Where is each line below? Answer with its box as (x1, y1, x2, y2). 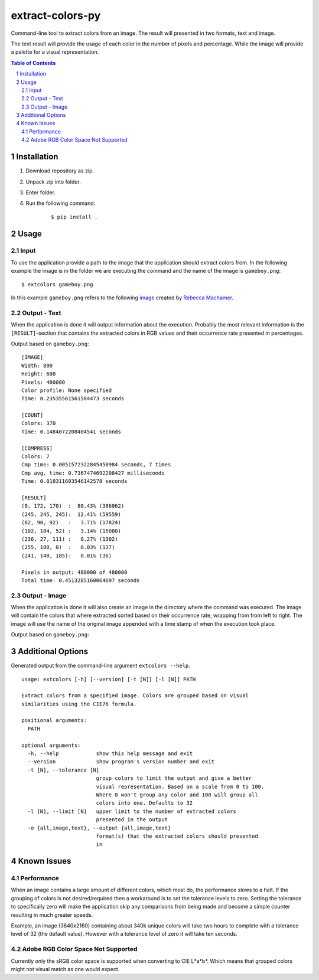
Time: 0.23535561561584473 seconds (21, 396, 125, 402)
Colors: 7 (21, 453, 50, 460)
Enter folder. (25, 189, 56, 196)
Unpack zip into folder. (25, 178, 81, 185)
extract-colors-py (11, 9, 101, 22)
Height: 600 (21, 371, 56, 377)
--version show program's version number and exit (27, 759, 215, 765)
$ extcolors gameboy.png (21, 281, 93, 288)
